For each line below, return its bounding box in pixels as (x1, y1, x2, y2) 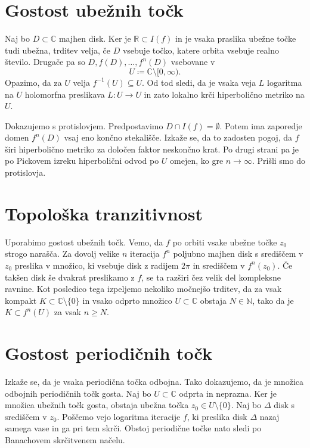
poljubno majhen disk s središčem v (173, 247, 303, 260)
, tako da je (252, 294, 294, 306)
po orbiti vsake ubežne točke (172, 235, 277, 248)
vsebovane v (170, 55, 215, 68)
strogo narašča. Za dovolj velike (5, 247, 120, 260)
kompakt (5, 294, 37, 306)
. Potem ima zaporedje (219, 119, 302, 132)
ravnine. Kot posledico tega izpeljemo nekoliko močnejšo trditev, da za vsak (5, 282, 282, 295)
